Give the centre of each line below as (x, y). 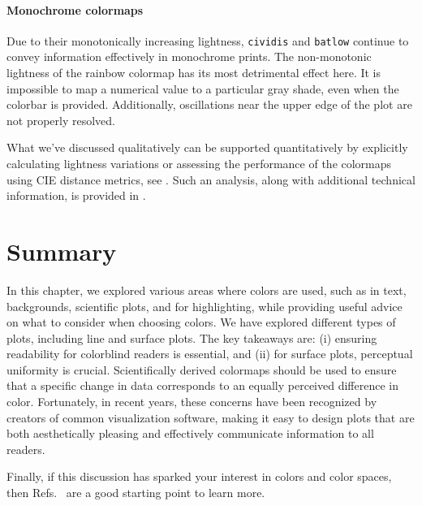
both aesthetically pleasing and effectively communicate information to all (190, 433)
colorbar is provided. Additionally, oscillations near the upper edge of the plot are (209, 104)
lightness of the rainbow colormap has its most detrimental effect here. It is (194, 73)
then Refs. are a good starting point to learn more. (136, 493)
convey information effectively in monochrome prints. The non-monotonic (189, 56)
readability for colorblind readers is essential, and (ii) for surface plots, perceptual (210, 354)
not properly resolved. (61, 120)
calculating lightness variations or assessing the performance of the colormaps (199, 164)
